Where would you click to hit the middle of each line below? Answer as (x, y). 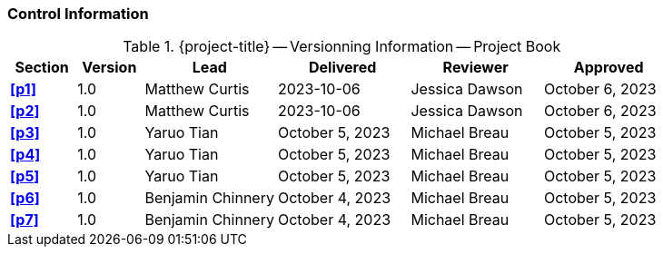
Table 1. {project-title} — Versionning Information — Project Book (342, 47)
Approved (609, 68)
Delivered (343, 68)
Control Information (78, 14)
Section (42, 68)
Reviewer (475, 68)
